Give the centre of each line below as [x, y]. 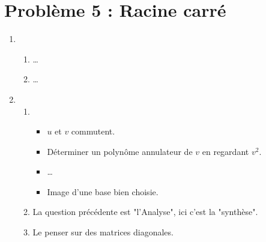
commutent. [93, 131]
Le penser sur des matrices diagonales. [103, 232]
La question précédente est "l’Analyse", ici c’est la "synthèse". [145, 212]
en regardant [225, 151]
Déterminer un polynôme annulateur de [120, 151]
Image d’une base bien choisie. [103, 191]
